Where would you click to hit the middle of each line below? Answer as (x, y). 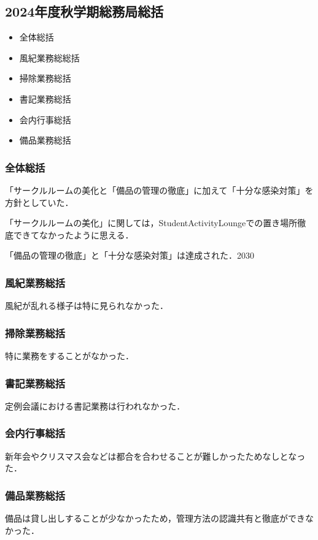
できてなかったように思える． (73, 234)
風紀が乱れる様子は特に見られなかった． (87, 306)
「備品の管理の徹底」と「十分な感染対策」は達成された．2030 (130, 255)
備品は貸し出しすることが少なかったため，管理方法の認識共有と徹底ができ (155, 518)
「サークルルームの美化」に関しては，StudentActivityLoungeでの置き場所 (151, 223)
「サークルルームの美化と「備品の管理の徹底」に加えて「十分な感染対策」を (159, 190)
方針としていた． (39, 202)
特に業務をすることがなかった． (69, 355)
